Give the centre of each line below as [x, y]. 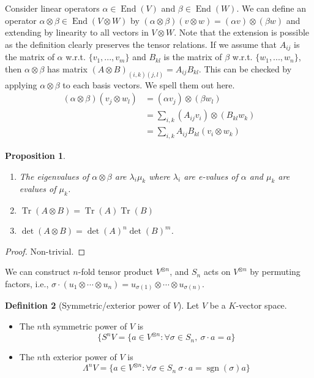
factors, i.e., [27, 283]
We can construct [38, 272]
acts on [217, 272]
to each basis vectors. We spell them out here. [149, 84]
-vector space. [261, 305]
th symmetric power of [84, 326]
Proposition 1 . [35, 155]
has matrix [67, 68]
